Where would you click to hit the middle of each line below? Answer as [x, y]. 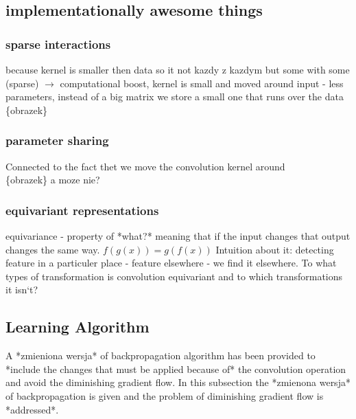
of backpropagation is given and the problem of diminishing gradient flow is [165, 395]
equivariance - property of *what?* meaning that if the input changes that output [178, 236]
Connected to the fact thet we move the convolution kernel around [145, 166]
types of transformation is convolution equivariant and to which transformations [174, 276]
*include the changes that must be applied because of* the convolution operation [176, 369]
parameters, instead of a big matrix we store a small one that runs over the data [175, 97]
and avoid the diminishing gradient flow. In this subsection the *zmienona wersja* [178, 382]
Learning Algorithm [78, 327]
